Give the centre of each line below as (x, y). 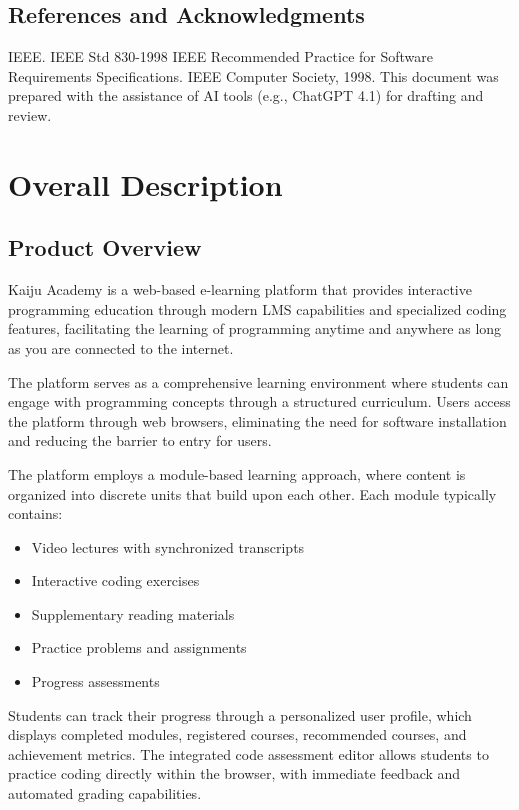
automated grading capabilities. (105, 793)
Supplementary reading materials (133, 613)
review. (30, 114)
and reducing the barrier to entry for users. (140, 440)
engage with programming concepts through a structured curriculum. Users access (259, 401)
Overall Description (145, 183)
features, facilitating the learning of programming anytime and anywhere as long (255, 328)
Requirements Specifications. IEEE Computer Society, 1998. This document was (253, 75)
